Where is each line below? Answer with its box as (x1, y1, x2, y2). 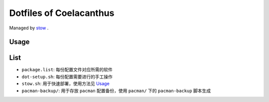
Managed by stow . (9, 25, 49, 31)
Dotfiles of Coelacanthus (9, 7, 115, 18)
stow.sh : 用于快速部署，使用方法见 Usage (21, 81, 110, 87)
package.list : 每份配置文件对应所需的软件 (21, 67, 113, 73)
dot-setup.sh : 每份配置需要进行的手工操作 (21, 74, 113, 80)
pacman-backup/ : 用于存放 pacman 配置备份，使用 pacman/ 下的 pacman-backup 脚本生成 (21, 88, 211, 94)
